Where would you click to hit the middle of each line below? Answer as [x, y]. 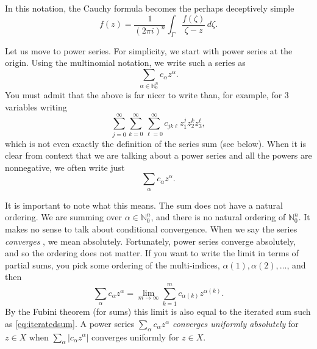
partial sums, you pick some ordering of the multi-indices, [112, 264]
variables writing [36, 106]
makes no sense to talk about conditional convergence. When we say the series [151, 229]
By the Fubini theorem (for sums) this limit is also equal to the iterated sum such [158, 311]
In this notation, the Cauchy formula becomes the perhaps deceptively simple [150, 8]
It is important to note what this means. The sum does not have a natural [144, 205]
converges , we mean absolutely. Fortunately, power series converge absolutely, [150, 241]
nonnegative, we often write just [65, 167]
